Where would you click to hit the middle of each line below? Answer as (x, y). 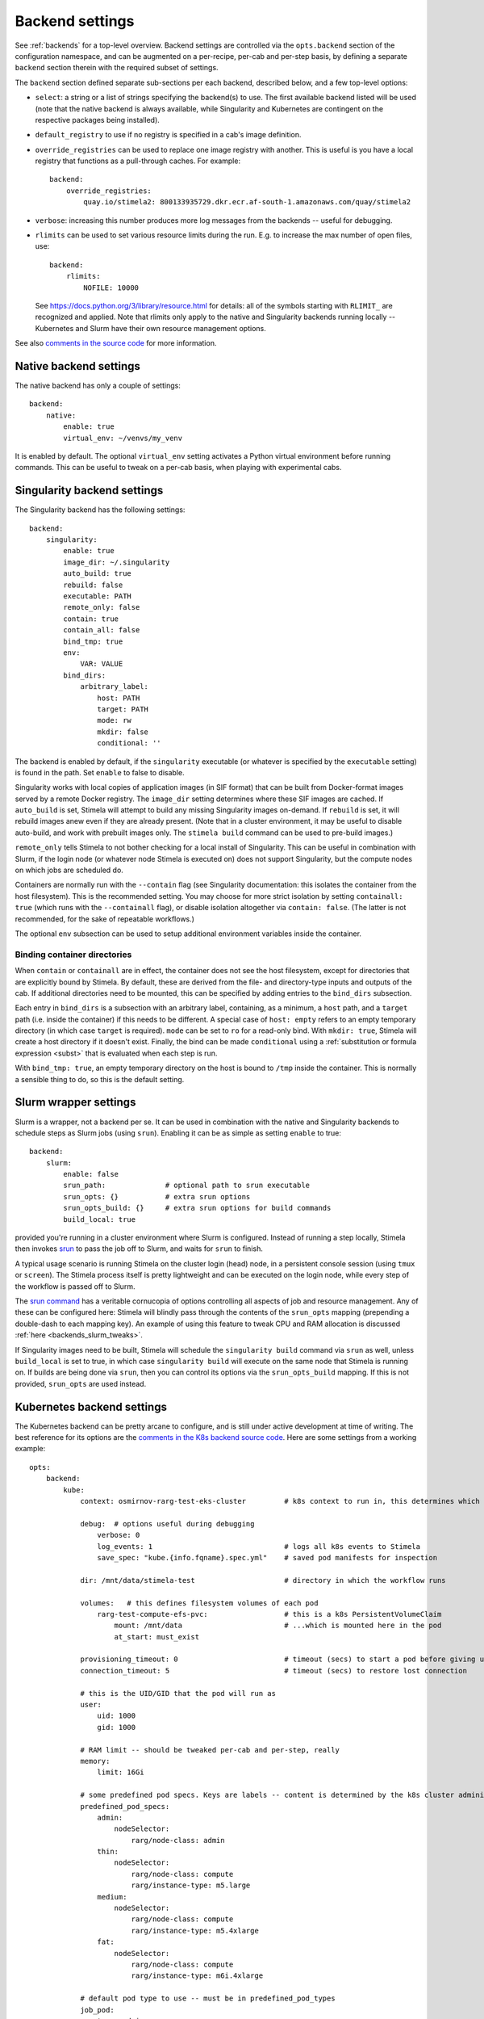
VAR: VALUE (102, 664)
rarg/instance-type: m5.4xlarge (195, 1931)
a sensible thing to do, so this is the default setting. (100, 1079)
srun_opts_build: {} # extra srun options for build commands (197, 1208)
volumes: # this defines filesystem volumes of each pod (199, 1603)
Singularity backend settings (89, 491)
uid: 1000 (117, 1716)
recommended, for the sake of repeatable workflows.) (105, 919)
